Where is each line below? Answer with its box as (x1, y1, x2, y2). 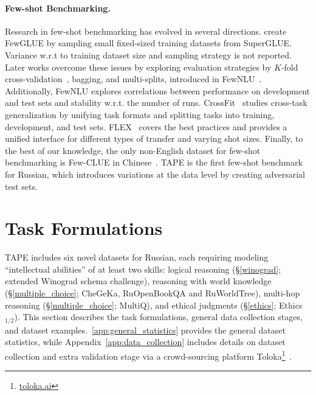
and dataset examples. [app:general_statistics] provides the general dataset (5, 323, 286, 336)
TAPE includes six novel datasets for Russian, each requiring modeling (5, 251, 269, 264)
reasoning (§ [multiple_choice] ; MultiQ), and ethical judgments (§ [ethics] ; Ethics (5, 298, 303, 311)
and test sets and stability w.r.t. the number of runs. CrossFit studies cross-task (5, 96, 307, 109)
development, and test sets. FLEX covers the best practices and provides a (5, 120, 287, 133)
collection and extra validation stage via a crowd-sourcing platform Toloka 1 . (5, 348, 292, 362)
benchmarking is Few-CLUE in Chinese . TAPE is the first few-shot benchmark (5, 156, 303, 169)
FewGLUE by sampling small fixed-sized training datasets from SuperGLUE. (5, 37, 292, 49)
